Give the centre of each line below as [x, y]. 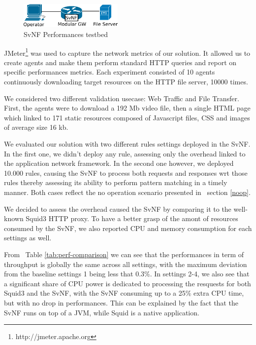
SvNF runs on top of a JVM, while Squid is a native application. [102, 312]
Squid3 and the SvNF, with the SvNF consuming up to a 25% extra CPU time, [124, 293]
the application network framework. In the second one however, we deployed [119, 163]
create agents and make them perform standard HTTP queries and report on [120, 62]
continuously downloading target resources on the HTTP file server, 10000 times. [126, 82]
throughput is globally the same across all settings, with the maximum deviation [126, 264]
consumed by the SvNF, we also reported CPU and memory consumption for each [128, 228]
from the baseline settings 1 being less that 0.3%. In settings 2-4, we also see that [127, 274]
